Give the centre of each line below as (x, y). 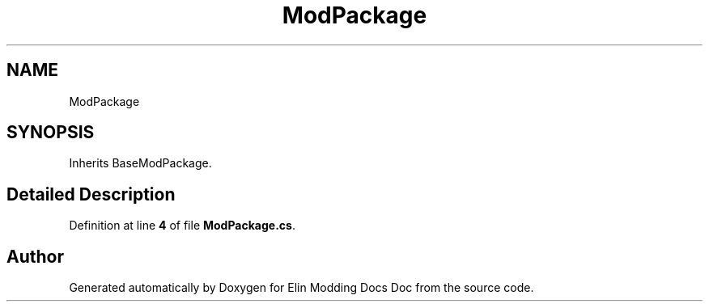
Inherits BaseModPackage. (140, 163)
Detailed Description (91, 194)
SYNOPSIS (51, 133)
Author (35, 256)
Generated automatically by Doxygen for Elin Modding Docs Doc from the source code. (301, 288)
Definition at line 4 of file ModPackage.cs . (182, 226)
